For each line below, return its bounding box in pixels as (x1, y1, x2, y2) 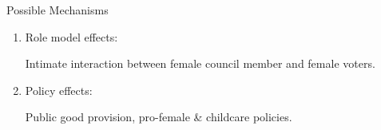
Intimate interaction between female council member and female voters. (25, 55, 375, 72)
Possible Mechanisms (6, 2, 109, 18)
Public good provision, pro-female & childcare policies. (25, 108, 292, 125)
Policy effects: (25, 81, 93, 98)
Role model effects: (25, 28, 118, 45)
